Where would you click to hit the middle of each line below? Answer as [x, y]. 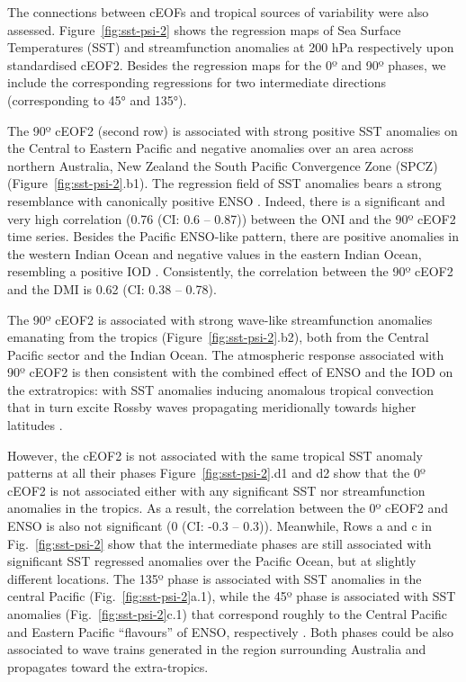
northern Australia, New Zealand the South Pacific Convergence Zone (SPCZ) [223, 165]
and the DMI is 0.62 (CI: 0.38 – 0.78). [112, 288]
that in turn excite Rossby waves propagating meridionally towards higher [212, 407]
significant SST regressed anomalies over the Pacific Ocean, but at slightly [212, 561]
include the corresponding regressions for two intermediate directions [197, 82]
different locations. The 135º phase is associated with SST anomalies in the [215, 578]
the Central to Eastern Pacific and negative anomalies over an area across [211, 148]
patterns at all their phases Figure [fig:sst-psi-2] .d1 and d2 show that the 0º [216, 473]
